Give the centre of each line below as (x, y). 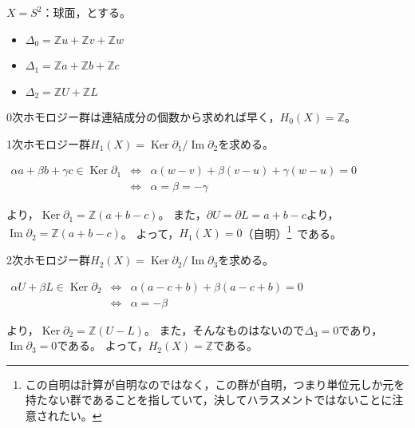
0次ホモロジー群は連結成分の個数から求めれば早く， (143, 116)
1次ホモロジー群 (48, 143)
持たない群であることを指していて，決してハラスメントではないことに (209, 400)
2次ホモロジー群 (48, 260)
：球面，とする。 (87, 12)
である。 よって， (103, 345)
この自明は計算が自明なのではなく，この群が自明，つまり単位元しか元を (215, 384)
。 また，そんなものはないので (224, 329)
